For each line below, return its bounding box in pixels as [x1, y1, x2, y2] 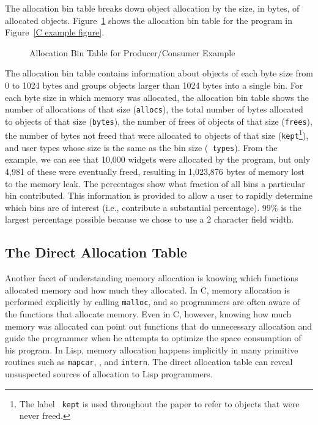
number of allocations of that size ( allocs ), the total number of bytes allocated [5, 103, 303, 116]
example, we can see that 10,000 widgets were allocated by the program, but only [5, 153, 311, 166]
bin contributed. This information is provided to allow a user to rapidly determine [5, 189, 312, 202]
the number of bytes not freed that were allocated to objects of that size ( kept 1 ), [5, 127, 309, 142]
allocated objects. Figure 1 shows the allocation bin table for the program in [5, 13, 293, 26]
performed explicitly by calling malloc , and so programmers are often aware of [5, 295, 300, 308]
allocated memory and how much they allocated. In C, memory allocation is [5, 283, 290, 296]
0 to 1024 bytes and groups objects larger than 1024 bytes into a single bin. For [5, 78, 303, 91]
